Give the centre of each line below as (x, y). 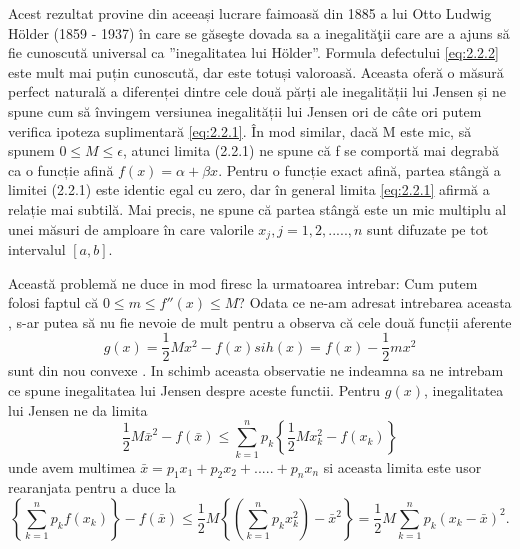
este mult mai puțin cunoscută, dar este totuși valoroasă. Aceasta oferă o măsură (256, 71)
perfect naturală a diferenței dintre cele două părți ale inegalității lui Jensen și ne (257, 91)
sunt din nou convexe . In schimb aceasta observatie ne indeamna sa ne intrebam (256, 370)
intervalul (37, 248)
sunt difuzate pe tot (428, 228)
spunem (31, 150)
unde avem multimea (72, 466)
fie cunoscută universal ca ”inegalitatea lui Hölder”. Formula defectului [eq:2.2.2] (253, 52)
